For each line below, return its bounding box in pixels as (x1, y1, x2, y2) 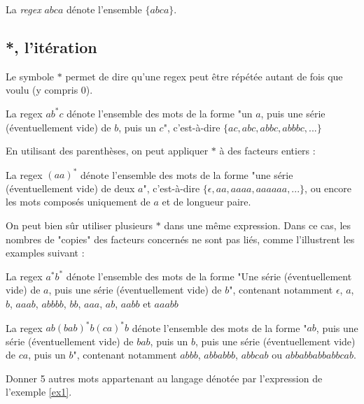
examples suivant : (6, 245, 85, 260)
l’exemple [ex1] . (6, 384, 72, 399)
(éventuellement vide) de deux (6, 180, 135, 195)
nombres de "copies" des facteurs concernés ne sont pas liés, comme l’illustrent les (6, 231, 355, 246)
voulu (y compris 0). (6, 82, 93, 97)
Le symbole (6, 68, 55, 83)
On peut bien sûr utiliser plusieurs (6, 218, 153, 233)
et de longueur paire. (162, 194, 251, 209)
